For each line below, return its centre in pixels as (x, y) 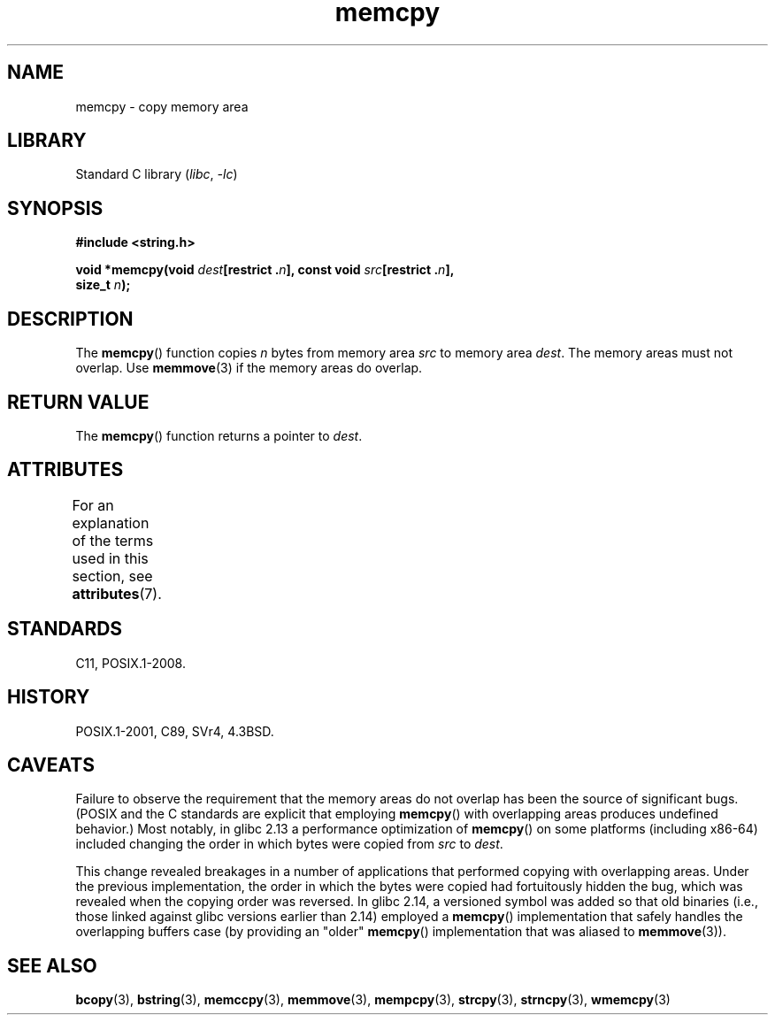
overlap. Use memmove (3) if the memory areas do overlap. (249, 368)
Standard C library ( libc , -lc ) (157, 174)
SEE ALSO (52, 965)
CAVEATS (51, 765)
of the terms (113, 540)
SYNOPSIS (55, 208)
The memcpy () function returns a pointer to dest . (219, 435)
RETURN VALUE (78, 402)
